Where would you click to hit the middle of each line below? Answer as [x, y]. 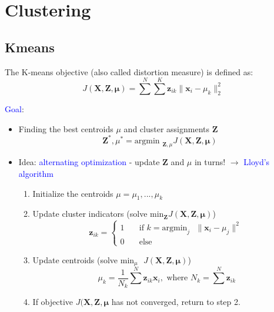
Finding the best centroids [66, 128]
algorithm [36, 174]
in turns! [210, 162]
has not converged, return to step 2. [176, 302]
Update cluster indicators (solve [90, 214]
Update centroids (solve [75, 259]
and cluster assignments [166, 128]
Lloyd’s [257, 162]
